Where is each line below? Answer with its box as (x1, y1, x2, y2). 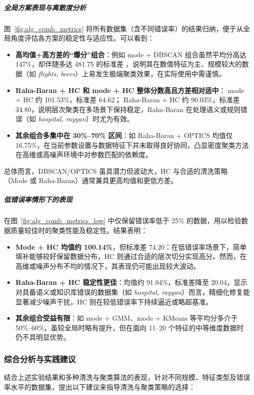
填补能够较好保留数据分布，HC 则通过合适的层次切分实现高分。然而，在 (15, 251, 247, 261)
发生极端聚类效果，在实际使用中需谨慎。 (95, 68, 226, 78)
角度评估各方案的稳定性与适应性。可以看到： (10, 33, 154, 43)
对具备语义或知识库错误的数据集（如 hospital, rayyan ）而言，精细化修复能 (15, 287, 250, 297)
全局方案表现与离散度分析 (4, 2, 86, 12)
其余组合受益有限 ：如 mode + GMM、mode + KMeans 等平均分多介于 (15, 313, 238, 323)
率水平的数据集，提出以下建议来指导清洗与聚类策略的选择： (4, 381, 195, 392)
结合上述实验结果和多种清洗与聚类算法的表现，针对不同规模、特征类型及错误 (4, 372, 250, 382)
